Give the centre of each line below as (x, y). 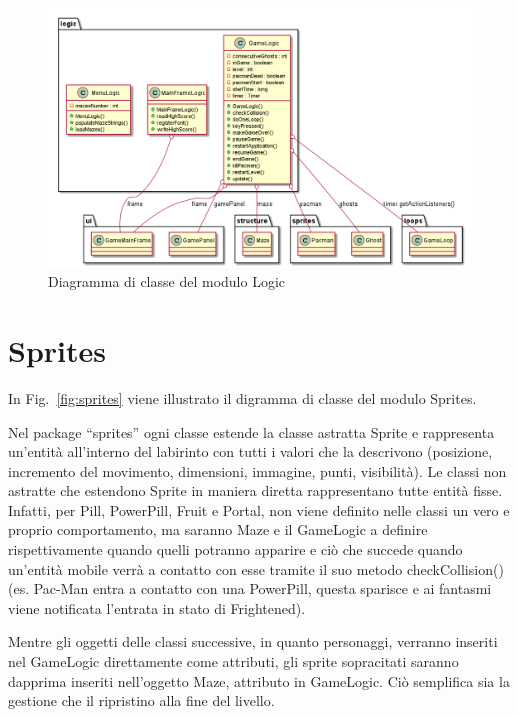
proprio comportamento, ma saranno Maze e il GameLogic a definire (218, 529)
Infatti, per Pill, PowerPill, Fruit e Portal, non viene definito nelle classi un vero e (259, 509)
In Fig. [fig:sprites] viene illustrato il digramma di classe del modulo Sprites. (242, 397)
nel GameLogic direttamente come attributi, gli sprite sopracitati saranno (233, 661)
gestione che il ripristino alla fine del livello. (141, 700)
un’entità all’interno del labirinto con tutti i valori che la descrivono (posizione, (250, 451)
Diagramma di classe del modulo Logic (167, 281)
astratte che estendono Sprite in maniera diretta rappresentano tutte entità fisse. (255, 490)
